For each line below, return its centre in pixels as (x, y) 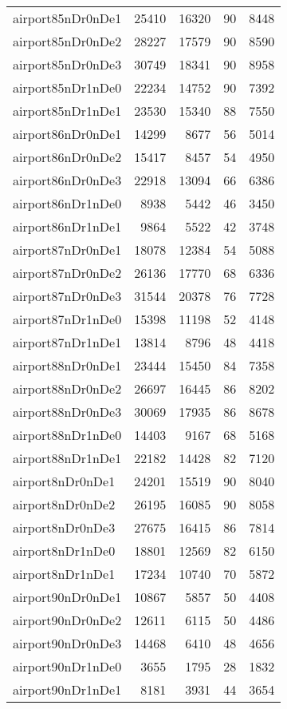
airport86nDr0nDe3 (67, 180)
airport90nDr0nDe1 (67, 597)
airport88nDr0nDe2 (67, 388)
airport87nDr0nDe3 (67, 296)
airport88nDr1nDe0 (67, 435)
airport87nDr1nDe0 (67, 319)
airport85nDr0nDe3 (67, 64)
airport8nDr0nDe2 (64, 504)
